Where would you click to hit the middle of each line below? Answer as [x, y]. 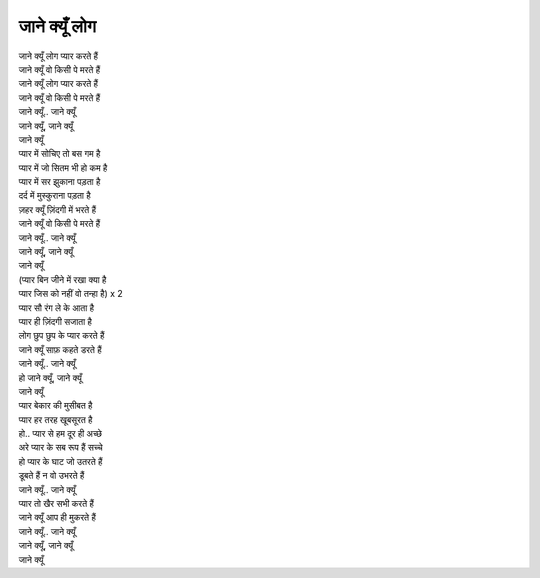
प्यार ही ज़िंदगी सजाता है [55, 321]
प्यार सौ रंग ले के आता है [56, 307]
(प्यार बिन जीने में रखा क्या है [62, 279]
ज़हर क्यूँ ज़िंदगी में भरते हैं [57, 209]
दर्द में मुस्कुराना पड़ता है [55, 196]
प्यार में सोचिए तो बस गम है [59, 154]
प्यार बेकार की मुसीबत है [55, 406]
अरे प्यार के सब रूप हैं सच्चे [61, 447]
